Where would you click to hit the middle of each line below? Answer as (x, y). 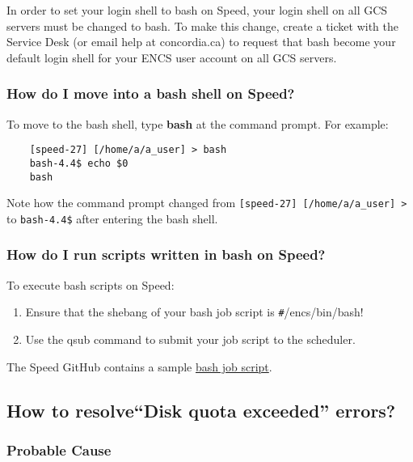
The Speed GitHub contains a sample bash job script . (139, 366)
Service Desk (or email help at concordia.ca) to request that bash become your (201, 42)
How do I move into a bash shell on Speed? (151, 93)
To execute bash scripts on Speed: (91, 284)
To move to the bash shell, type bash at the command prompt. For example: (198, 123)
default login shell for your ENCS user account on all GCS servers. (172, 57)
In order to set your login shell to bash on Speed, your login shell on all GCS (197, 10)
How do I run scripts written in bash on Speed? (166, 254)
